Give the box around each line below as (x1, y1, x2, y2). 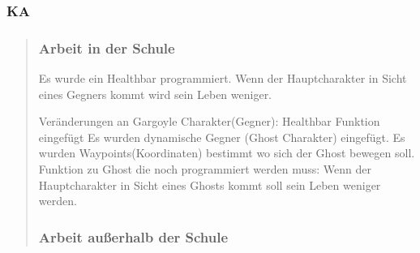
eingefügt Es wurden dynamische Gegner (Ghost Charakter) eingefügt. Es (38, 128, 405, 145)
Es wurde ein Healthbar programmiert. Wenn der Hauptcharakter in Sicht (38, 70, 407, 87)
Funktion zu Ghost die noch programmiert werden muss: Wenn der (38, 161, 372, 178)
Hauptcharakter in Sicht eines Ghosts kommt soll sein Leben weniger (38, 176, 381, 193)
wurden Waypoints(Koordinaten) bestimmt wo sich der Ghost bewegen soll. (38, 144, 415, 161)
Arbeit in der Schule (38, 37, 175, 58)
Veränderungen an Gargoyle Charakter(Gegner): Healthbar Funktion (38, 113, 380, 130)
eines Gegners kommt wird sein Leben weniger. (38, 85, 272, 102)
